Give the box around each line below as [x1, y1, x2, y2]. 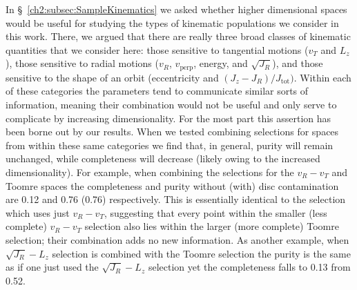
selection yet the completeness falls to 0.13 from [148, 260, 351, 274]
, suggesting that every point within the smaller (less [104, 205, 327, 220]
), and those [272, 56, 323, 70]
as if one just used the [6, 260, 99, 274]
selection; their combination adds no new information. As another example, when [6, 232, 349, 246]
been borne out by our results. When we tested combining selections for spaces [6, 124, 339, 139]
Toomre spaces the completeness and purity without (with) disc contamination [6, 178, 339, 193]
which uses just [6, 205, 70, 220]
